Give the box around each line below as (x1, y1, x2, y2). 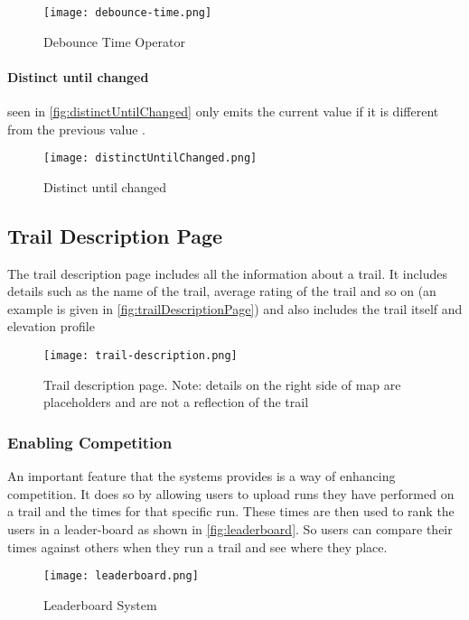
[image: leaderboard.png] (43, 569, 199, 583)
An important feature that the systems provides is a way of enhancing (7, 467, 396, 486)
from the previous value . (7, 119, 146, 138)
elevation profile (7, 317, 95, 336)
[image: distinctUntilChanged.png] (43, 152, 258, 165)
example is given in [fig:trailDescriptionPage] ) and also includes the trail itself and (7, 299, 463, 318)
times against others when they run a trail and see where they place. (7, 537, 388, 556)
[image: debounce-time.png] (43, 6, 212, 19)
